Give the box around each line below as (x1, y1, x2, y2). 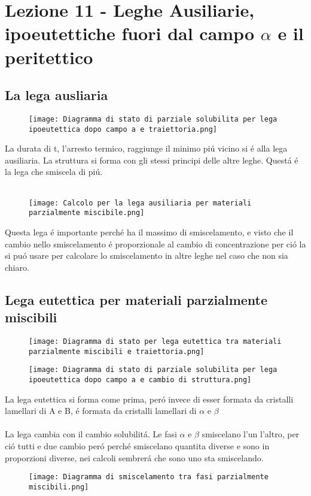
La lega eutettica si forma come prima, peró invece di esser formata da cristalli (5, 392, 294, 405)
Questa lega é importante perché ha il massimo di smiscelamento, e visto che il (5, 225, 294, 238)
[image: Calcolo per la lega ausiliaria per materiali (29, 198, 252, 207)
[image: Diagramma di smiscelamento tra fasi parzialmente (29, 473, 269, 482)
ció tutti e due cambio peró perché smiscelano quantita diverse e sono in (5, 439, 270, 452)
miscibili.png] (29, 482, 89, 491)
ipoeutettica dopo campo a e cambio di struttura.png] (29, 375, 252, 384)
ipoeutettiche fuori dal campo (5, 21, 255, 46)
